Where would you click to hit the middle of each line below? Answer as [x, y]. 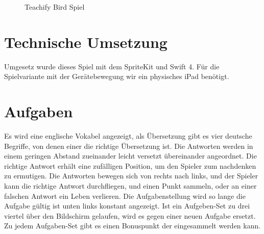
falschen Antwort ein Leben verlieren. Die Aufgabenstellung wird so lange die [125, 196]
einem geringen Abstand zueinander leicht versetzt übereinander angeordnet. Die [130, 156]
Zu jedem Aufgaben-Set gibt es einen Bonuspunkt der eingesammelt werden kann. [133, 226]
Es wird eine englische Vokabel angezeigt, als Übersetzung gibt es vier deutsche [128, 136]
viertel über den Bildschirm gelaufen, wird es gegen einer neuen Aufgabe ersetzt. [130, 215]
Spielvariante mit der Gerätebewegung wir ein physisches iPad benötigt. [117, 76]
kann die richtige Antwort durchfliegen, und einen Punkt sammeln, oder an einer [130, 186]
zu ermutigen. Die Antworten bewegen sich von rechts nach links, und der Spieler [131, 176]
